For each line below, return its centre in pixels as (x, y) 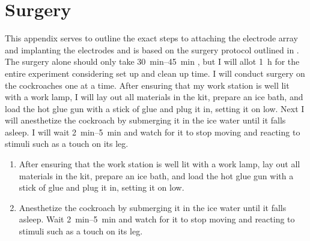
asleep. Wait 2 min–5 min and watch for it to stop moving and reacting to (157, 219)
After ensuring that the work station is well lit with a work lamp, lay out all (160, 164)
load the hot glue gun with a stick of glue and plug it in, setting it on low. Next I (155, 108)
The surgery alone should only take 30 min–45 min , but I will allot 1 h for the (152, 61)
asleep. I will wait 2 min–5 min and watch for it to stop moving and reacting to (153, 132)
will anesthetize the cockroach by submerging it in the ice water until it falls (145, 120)
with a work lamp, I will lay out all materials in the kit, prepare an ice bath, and (154, 97)
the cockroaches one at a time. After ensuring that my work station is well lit (147, 85)
